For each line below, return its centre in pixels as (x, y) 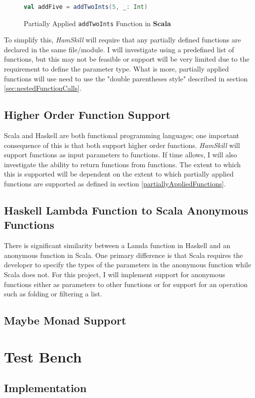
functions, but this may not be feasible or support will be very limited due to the (127, 59)
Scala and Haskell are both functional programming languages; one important (122, 135)
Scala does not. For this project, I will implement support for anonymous (115, 274)
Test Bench (43, 356)
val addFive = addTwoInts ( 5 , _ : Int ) (86, 7)
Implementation (45, 388)
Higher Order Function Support (87, 115)
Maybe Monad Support (65, 320)
